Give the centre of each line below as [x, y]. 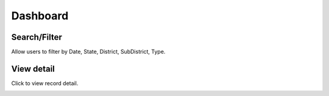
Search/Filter [37, 37]
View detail [33, 69]
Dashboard [40, 16]
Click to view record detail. [45, 83]
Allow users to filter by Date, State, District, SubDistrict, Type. [88, 52]
